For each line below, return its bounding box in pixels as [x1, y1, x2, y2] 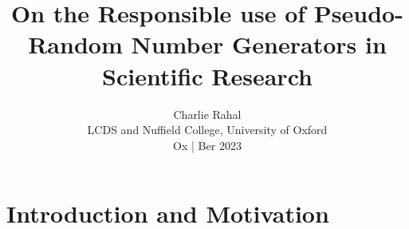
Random [28, 28, 123, 61]
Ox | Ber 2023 [173, 136, 242, 153]
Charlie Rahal [173, 105, 242, 122]
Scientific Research [102, 59, 313, 92]
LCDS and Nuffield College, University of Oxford [87, 121, 328, 138]
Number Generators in [131, 28, 387, 61]
